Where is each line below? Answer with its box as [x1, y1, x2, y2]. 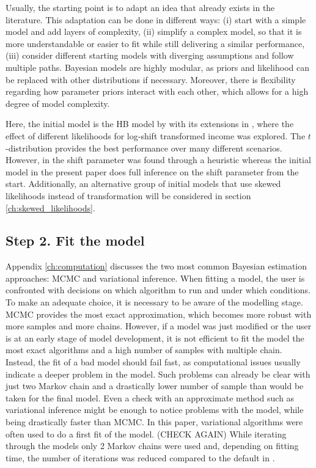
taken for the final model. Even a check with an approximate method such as [6, 391, 295, 404]
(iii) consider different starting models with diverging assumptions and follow [6, 49, 294, 62]
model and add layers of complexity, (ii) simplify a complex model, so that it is [6, 25, 302, 38]
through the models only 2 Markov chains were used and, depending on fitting [6, 439, 299, 452]
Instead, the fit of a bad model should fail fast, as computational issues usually [6, 356, 301, 368]
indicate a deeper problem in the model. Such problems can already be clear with [6, 367, 310, 380]
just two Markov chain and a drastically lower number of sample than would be [6, 379, 304, 392]
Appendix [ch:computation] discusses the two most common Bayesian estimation [6, 260, 307, 272]
